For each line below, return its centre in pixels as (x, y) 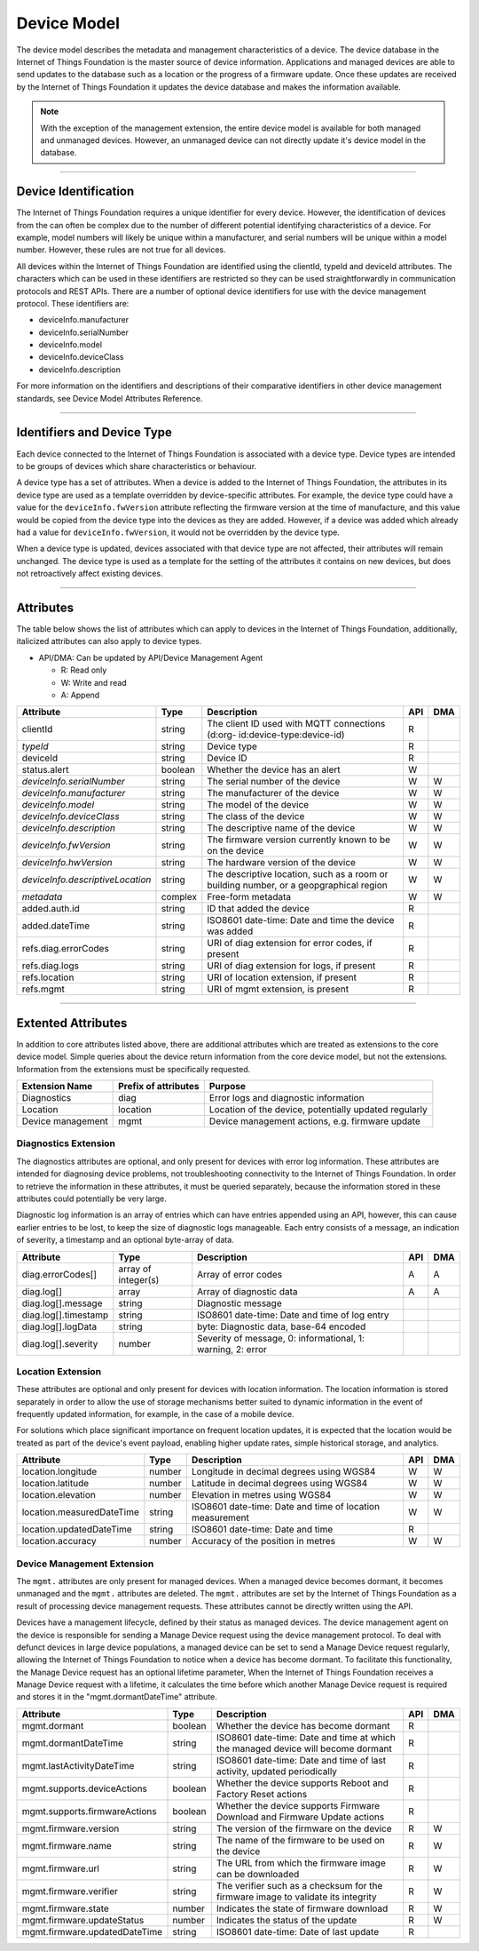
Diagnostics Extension (66, 1143)
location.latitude (55, 1484)
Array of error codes (239, 1274)
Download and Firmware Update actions (300, 1817)
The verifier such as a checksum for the (299, 1885)
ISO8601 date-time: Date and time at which (306, 1737)
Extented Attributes (72, 1023)
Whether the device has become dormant (303, 1725)
